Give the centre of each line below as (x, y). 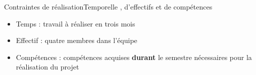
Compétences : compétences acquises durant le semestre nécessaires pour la (134, 57)
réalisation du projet (47, 67)
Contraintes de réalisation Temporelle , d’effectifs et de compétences (108, 6)
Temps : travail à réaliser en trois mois (75, 23)
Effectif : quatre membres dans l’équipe (76, 40)
